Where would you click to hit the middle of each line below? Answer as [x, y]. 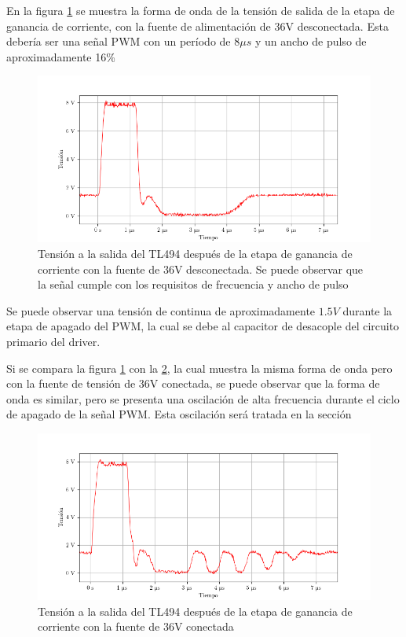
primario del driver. [53, 341]
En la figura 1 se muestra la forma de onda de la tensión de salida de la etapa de [201, 10]
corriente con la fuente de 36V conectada [136, 626]
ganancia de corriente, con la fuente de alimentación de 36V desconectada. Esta [198, 26]
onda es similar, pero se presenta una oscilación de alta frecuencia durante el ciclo [203, 398]
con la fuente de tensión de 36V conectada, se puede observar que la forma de [193, 383]
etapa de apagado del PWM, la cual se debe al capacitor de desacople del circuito [203, 326]
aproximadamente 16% [61, 56]
